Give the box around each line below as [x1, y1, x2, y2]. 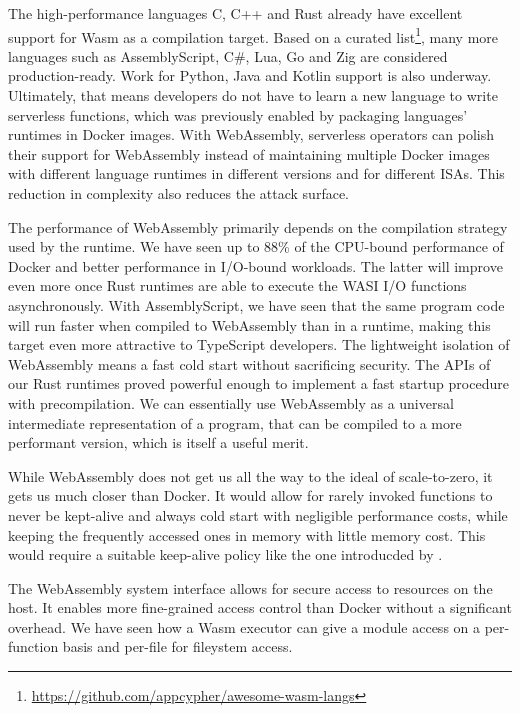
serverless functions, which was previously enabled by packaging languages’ [8, 104, 468, 125]
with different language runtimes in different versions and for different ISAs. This [8, 163, 505, 184]
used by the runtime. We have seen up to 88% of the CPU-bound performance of [8, 236, 504, 257]
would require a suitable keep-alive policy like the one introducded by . [8, 544, 443, 565]
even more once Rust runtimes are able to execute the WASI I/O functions [8, 275, 467, 296]
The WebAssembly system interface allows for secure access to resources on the [8, 577, 493, 598]
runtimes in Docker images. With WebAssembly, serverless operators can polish [8, 124, 495, 145]
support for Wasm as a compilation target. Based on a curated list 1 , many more [8, 23, 498, 47]
